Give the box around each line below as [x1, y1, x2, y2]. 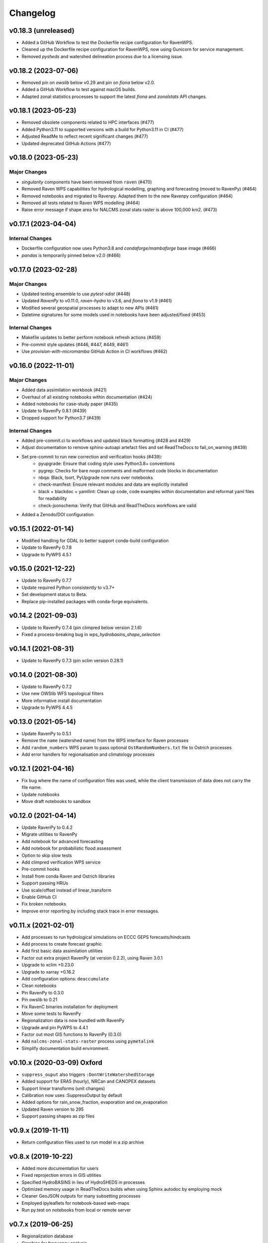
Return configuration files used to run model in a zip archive [21, 1139, 144, 1145]
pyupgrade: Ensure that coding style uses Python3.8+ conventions [38, 460, 175, 467]
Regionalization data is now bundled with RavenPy [21, 1017, 125, 1024]
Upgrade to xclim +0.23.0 [21, 962, 74, 968]
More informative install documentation [21, 698, 102, 704]
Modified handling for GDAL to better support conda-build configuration [21, 537, 169, 543]
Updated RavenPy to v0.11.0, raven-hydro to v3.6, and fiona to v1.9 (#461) [21, 298, 172, 304]
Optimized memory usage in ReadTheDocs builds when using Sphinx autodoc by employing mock [21, 1186, 222, 1192]
